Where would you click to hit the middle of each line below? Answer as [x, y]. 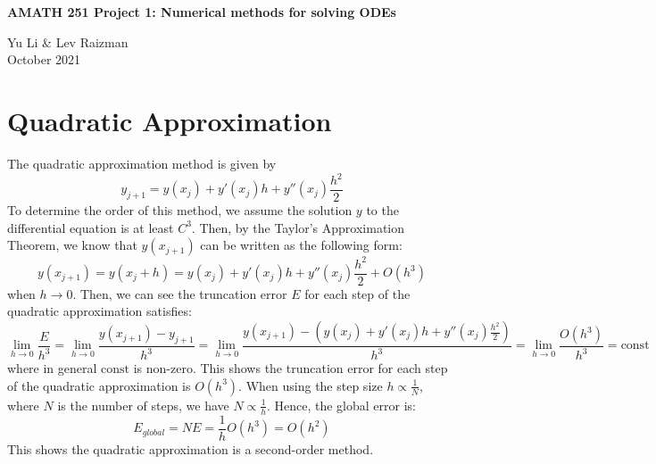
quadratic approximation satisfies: [100, 311]
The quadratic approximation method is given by [142, 163]
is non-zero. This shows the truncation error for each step [291, 368]
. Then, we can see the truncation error [180, 293]
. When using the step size [311, 385]
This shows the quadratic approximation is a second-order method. [191, 448]
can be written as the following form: [301, 245]
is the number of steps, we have [143, 405]
